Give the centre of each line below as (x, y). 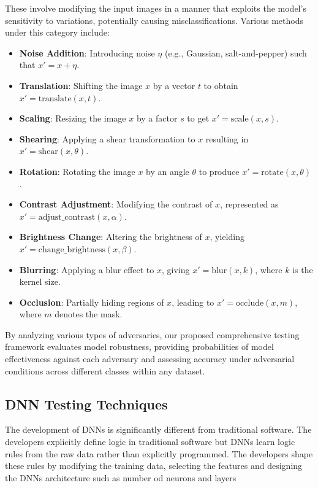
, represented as (249, 204)
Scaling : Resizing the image (73, 118)
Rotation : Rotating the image (77, 171)
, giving (176, 269)
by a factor (157, 118)
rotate (272, 172)
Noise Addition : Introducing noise (87, 52)
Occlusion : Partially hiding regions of (92, 302)
